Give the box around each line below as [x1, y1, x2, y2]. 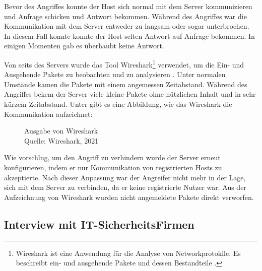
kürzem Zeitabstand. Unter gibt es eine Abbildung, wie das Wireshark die [4, 99, 232, 109]
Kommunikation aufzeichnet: [4, 108, 93, 119]
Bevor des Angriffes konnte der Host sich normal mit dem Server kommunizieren [4, 1, 252, 11]
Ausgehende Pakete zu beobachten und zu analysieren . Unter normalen [4, 69, 226, 80]
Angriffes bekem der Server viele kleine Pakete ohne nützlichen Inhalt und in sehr [4, 89, 256, 99]
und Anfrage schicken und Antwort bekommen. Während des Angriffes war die [4, 11, 247, 21]
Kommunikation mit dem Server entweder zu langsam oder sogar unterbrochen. [4, 21, 249, 31]
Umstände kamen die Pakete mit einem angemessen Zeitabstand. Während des [4, 79, 247, 89]
